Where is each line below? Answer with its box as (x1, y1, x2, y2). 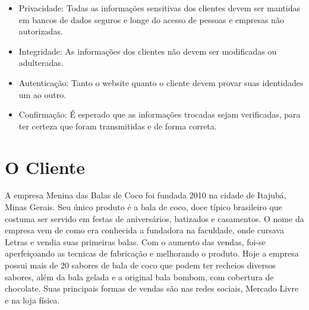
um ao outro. (18, 88, 67, 100)
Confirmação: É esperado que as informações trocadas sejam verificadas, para (18, 108, 301, 121)
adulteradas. (18, 56, 64, 69)
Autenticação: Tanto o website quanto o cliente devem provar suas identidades (18, 76, 304, 88)
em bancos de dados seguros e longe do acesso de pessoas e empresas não (18, 13, 284, 26)
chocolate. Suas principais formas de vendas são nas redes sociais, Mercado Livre (5, 282, 299, 295)
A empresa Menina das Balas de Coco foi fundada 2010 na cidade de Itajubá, (5, 189, 286, 201)
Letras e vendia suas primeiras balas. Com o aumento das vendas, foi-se (5, 235, 266, 248)
